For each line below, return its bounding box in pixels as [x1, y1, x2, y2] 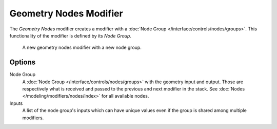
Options [9, 58, 36, 67]
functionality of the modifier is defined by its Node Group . [9, 32, 132, 39]
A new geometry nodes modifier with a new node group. [22, 44, 142, 51]
